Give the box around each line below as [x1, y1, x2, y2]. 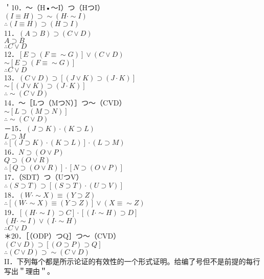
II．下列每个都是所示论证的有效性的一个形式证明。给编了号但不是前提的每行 [4, 255, 260, 266]
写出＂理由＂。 [4, 266, 54, 276]
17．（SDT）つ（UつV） [4, 171, 83, 182]
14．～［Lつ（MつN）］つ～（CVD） [4, 97, 126, 108]
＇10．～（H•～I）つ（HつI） [4, 2, 104, 12]
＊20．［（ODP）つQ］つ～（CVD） [4, 230, 121, 241]
